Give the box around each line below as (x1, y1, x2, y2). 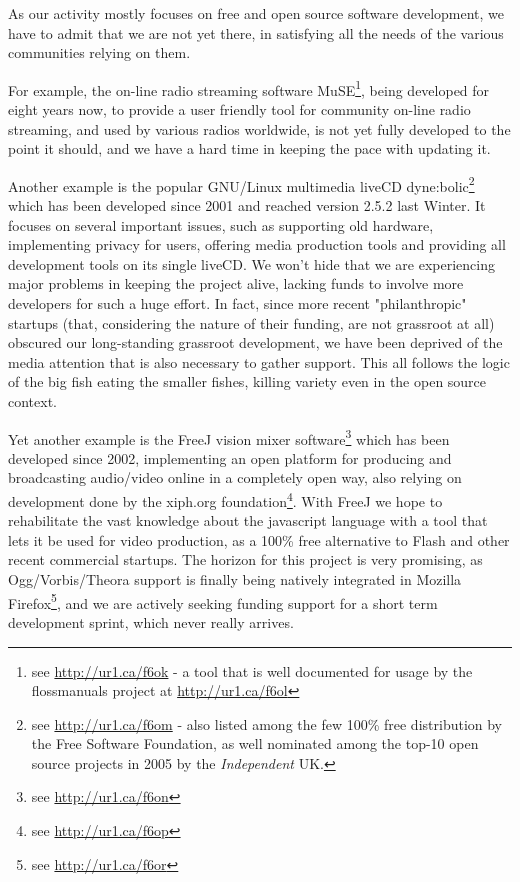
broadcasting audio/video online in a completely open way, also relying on (8, 467, 462, 488)
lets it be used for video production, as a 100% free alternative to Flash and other (8, 529, 510, 550)
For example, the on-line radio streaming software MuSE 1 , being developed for (8, 76, 490, 100)
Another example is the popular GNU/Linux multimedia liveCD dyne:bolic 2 (8, 172, 475, 196)
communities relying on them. (8, 42, 191, 63)
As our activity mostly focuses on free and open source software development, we (8, 3, 505, 23)
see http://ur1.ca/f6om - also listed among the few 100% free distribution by (31, 713, 503, 734)
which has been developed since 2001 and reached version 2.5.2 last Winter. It (8, 195, 486, 216)
